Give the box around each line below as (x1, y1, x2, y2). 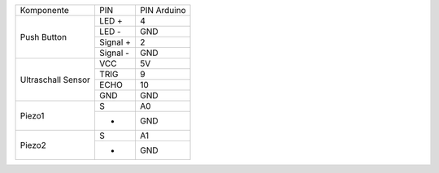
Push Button (20, 31, 67, 42)
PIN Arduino (139, 5, 186, 15)
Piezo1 (20, 110, 45, 121)
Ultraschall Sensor (20, 74, 91, 85)
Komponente (20, 5, 69, 15)
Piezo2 (20, 139, 46, 150)
